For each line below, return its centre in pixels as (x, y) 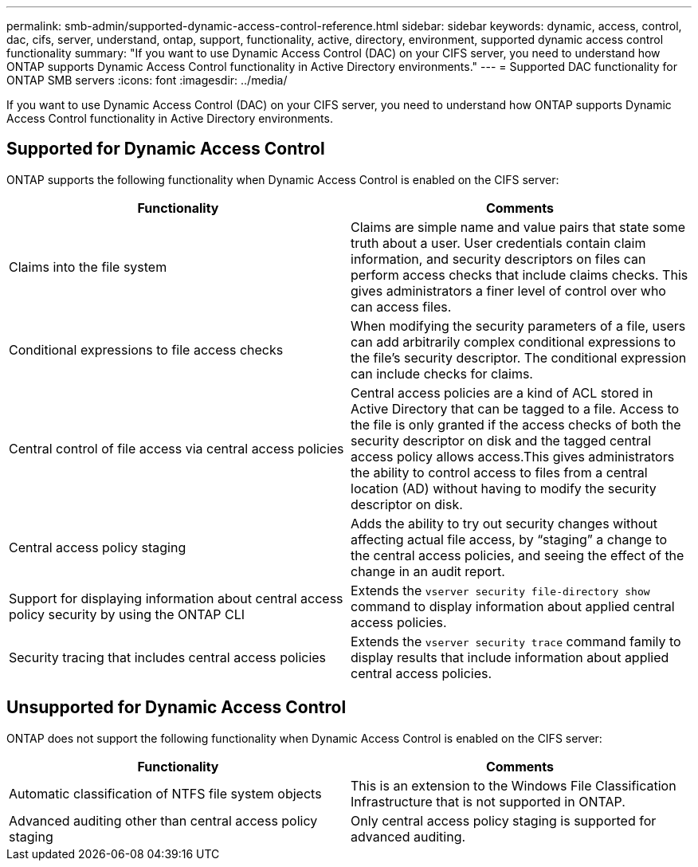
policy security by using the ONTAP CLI (127, 614)
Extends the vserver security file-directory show (500, 590)
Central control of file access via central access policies (176, 448)
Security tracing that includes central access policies (168, 657)
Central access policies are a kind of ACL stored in (502, 392)
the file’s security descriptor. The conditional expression (519, 357)
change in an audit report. (428, 571)
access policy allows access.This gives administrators (513, 456)
